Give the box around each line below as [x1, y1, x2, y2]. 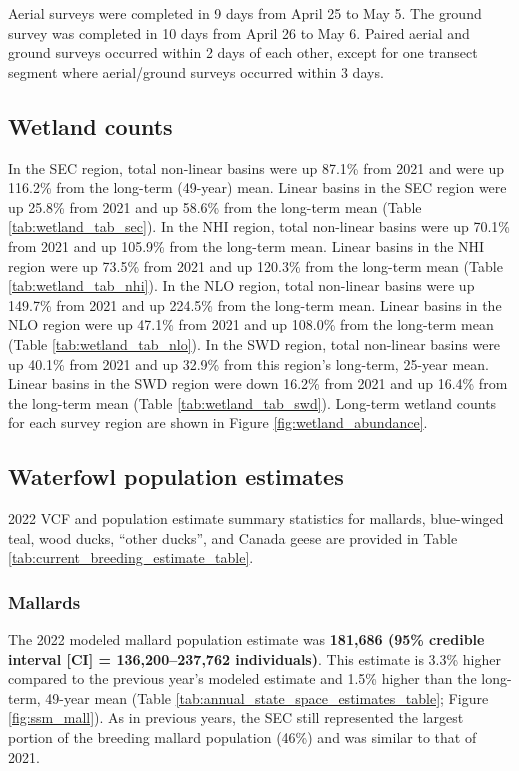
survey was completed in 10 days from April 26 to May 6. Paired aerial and [8, 22, 470, 43]
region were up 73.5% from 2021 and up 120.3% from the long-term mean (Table [8, 255, 503, 276]
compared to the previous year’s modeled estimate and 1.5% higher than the [8, 668, 477, 689]
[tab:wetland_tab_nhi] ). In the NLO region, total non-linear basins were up [8, 275, 475, 296]
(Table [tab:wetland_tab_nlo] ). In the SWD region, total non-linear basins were [8, 333, 501, 354]
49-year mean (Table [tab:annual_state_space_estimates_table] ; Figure [45, 687, 489, 708]
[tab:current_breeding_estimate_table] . [8, 547, 254, 568]
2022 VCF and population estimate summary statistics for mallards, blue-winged [8, 508, 504, 529]
